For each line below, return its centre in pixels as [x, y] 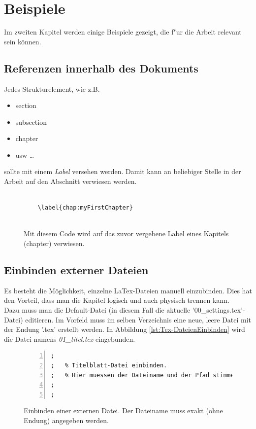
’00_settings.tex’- [219, 310]
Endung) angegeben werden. [66, 420]
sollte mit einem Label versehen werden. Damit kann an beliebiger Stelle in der [123, 171]
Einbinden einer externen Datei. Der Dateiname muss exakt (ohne [123, 411]
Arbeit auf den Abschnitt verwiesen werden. [70, 181]
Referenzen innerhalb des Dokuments [101, 68]
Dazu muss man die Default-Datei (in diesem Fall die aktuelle [97, 310]
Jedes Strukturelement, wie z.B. [52, 89]
